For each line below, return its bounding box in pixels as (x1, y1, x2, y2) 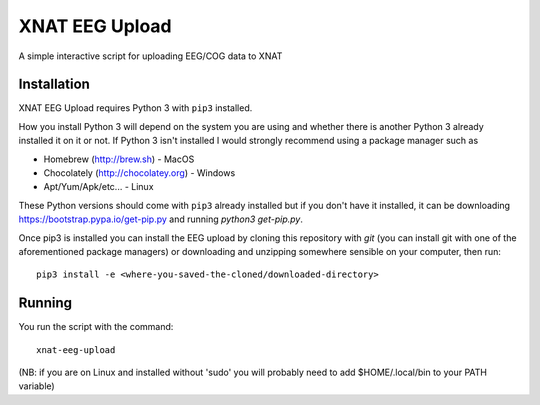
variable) (18, 380, 55, 392)
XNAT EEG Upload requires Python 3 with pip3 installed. (18, 102, 253, 114)
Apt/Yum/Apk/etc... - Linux (43, 181, 154, 193)
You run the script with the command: (18, 321, 174, 333)
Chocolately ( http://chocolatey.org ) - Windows (43, 167, 236, 179)
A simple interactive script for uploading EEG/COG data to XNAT (18, 50, 283, 62)
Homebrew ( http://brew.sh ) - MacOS (43, 153, 195, 165)
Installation (18, 76, 90, 93)
